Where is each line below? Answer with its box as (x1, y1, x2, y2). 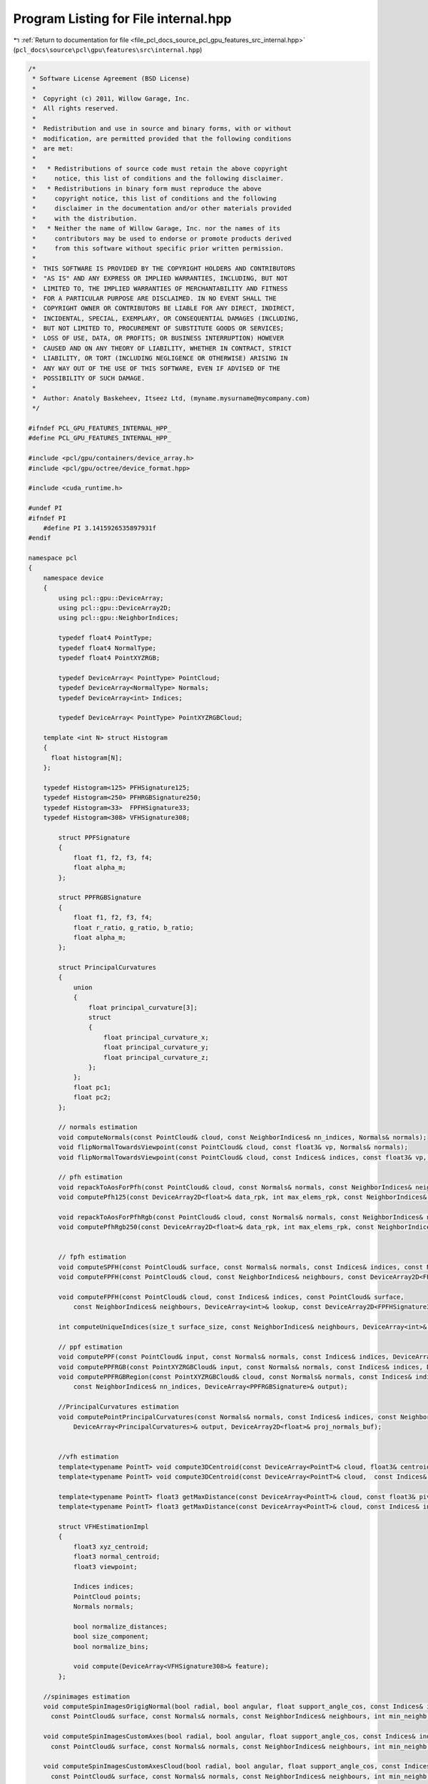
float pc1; (73, 1083, 112, 1091)
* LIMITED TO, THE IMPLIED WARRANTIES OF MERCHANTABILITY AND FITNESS (32, 284, 288, 293)
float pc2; (73, 1093, 112, 1102)
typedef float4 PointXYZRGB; (58, 654, 160, 662)
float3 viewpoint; (73, 1563, 138, 1571)
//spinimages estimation (43, 1692, 131, 1701)
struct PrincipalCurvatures (58, 963, 157, 972)
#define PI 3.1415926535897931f (43, 524, 157, 532)
